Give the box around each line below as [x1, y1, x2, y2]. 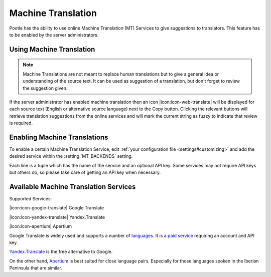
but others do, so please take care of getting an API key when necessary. [9, 169, 161, 175]
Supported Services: [9, 196, 52, 202]
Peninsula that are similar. [9, 265, 63, 271]
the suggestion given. [23, 85, 68, 91]
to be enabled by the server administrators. [9, 32, 99, 38]
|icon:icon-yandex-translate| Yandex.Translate [9, 214, 105, 220]
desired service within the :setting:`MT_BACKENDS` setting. [9, 153, 133, 159]
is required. [9, 120, 33, 126]
